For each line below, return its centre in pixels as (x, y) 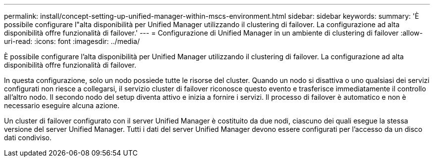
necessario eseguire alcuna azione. (62, 105)
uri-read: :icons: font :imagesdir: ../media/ (72, 41)
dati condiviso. (28, 138)
